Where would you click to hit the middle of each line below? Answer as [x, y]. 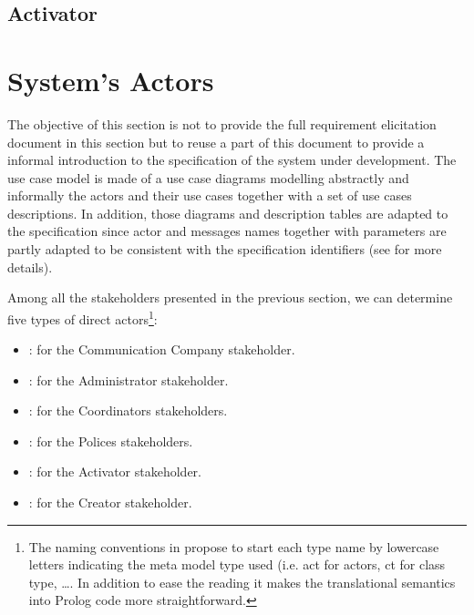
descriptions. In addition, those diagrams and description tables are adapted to [228, 213]
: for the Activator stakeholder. [115, 471]
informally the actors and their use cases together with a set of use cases [210, 195]
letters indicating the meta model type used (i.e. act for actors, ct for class [237, 564]
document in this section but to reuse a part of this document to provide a [216, 142]
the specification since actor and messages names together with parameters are [227, 231]
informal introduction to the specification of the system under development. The [232, 160]
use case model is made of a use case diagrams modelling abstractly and [208, 177]
